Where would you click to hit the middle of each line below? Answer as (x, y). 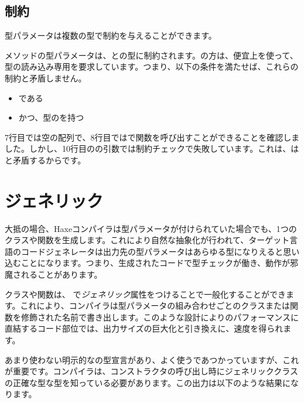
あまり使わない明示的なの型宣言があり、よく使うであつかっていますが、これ (152, 359)
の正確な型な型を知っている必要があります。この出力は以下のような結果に (148, 382)
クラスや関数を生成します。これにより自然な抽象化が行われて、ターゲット (147, 240)
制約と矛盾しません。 (46, 78)
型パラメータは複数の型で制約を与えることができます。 (111, 35)
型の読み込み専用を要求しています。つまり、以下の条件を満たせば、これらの (152, 66)
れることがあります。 (62, 274)
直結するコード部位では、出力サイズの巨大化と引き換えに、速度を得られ (144, 328)
